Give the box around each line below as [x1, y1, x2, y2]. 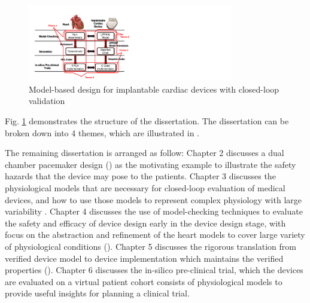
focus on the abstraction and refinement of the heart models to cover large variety [5, 228, 305, 241]
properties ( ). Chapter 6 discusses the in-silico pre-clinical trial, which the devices [5, 264, 303, 276]
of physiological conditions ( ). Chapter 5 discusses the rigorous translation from [5, 240, 296, 252]
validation [29, 94, 65, 107]
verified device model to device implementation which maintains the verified [5, 252, 284, 264]
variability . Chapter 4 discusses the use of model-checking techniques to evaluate [5, 205, 303, 218]
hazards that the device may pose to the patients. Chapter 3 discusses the [5, 170, 276, 182]
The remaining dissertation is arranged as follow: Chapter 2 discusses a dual [5, 146, 284, 159]
